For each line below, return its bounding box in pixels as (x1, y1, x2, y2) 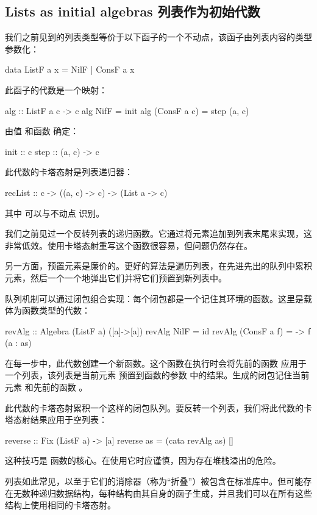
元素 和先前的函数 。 (5, 381, 88, 394)
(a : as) (5, 336, 32, 349)
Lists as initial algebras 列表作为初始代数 (5, 2, 260, 21)
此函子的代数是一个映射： (5, 83, 107, 96)
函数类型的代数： (21, 304, 90, 317)
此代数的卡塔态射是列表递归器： (5, 165, 133, 178)
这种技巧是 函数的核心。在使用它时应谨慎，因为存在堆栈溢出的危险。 (5, 454, 281, 467)
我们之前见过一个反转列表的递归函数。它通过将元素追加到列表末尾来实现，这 (5, 227, 312, 240)
